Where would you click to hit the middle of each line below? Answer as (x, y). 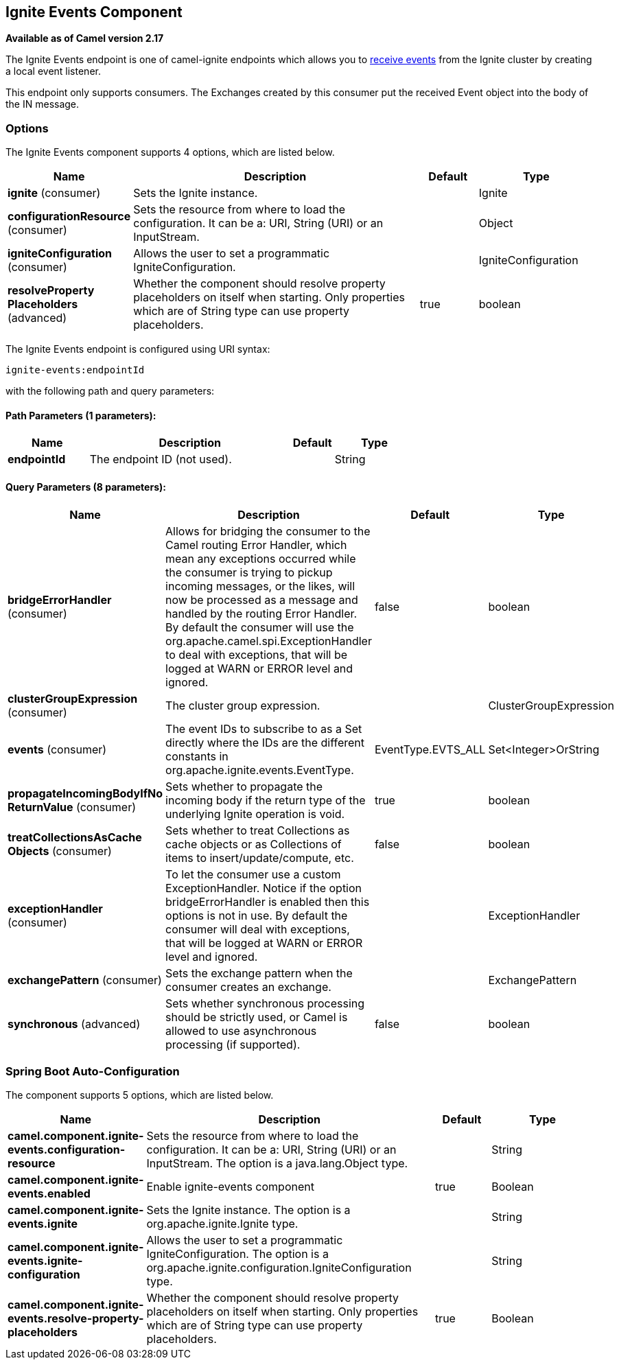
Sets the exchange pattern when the (259, 973)
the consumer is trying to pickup (249, 572)
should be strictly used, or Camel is (257, 1017)
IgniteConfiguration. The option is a (237, 1254)
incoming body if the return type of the (266, 800)
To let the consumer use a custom (253, 874)
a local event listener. (53, 71)
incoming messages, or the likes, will (260, 586)
